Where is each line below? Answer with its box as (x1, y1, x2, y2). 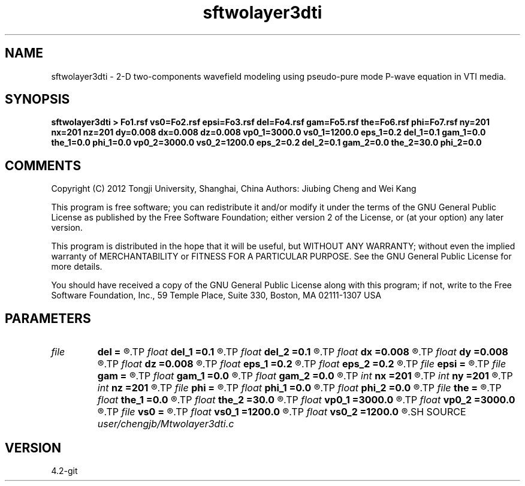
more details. (51, 261, 102, 272)
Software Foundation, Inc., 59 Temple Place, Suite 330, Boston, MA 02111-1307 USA (51, 290, 382, 301)
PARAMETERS (5, 310, 91, 326)
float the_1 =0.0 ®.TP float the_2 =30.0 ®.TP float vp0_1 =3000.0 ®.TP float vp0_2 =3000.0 (97, 394, 515, 406)
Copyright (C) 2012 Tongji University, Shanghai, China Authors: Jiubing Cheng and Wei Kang (51, 183, 417, 194)
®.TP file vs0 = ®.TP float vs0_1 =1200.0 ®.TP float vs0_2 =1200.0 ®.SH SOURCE (97, 406, 466, 418)
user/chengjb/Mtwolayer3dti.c (97, 418, 234, 430)
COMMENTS (5, 158, 82, 173)
